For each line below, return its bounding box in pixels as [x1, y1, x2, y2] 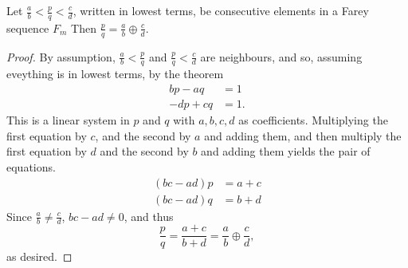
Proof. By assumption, [6, 48, 116, 65]
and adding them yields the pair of [201, 143, 371, 160]
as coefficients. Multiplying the [238, 112, 388, 128]
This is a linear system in [6, 112, 130, 128]
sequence [6, 19, 49, 36]
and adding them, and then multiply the [204, 127, 402, 144]
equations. [6, 158, 56, 175]
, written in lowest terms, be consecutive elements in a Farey [73, 2, 369, 18]
